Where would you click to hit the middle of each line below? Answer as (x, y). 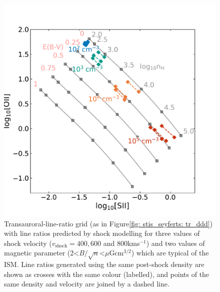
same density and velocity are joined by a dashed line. (87, 284)
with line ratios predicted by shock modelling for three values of (102, 233)
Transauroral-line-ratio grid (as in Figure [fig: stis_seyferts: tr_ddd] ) (108, 223)
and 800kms (121, 243)
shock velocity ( (28, 243)
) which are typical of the (170, 253)
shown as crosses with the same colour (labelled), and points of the (107, 274)
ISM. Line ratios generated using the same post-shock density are (104, 264)
